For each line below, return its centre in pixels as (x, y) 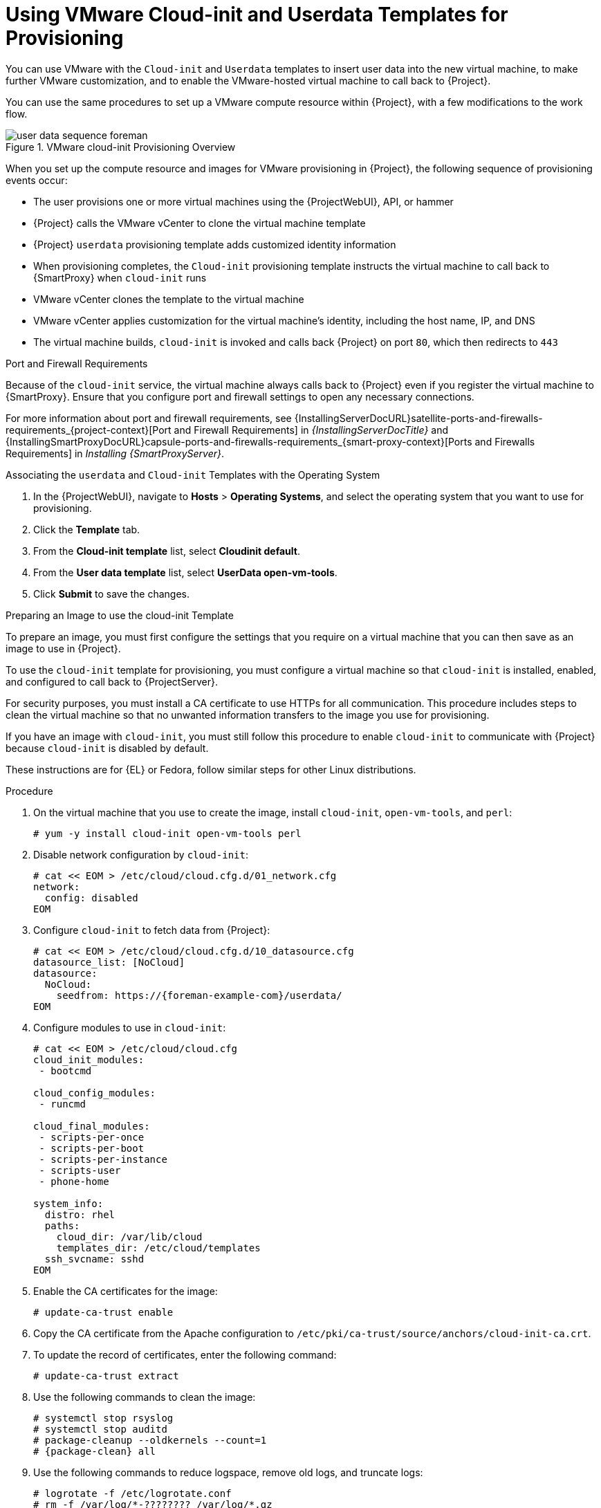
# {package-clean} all (95, 1451)
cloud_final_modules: (92, 1126)
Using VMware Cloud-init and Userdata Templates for (257, 15)
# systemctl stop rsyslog (103, 1418)
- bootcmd (65, 1070)
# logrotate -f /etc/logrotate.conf (132, 1493)
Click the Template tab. (87, 529)
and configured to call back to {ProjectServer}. (112, 681)
